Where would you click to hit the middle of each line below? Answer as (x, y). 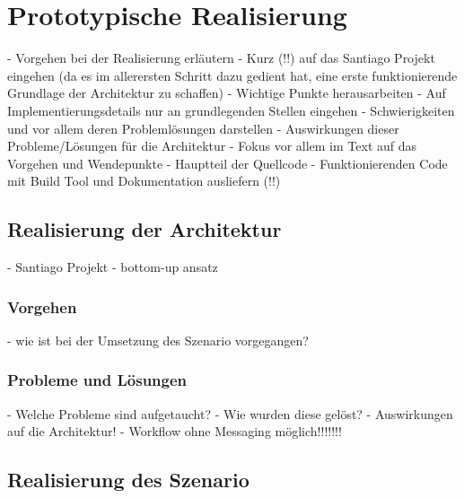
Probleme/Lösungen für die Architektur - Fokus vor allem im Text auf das (212, 146)
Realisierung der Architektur (144, 229)
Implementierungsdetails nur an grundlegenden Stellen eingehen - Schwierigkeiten (231, 110)
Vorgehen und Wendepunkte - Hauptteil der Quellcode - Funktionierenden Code (228, 163)
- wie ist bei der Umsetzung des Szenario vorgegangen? (158, 340)
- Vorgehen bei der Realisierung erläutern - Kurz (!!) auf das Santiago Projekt (221, 58)
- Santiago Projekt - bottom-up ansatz (113, 267)
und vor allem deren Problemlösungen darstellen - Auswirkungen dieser (203, 128)
